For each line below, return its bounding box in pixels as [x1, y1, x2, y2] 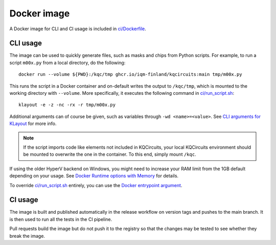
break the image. [9, 233, 45, 239]
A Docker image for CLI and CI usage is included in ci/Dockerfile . [9, 26, 147, 32]
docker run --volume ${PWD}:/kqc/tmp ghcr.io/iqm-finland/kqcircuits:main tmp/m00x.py [18, 72, 242, 77]
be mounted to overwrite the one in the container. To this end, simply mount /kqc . [23, 151, 196, 157]
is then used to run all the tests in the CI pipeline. [9, 216, 112, 222]
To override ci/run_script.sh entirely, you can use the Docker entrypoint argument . [9, 182, 182, 188]
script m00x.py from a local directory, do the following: [9, 59, 126, 66]
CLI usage [9, 39, 42, 48]
